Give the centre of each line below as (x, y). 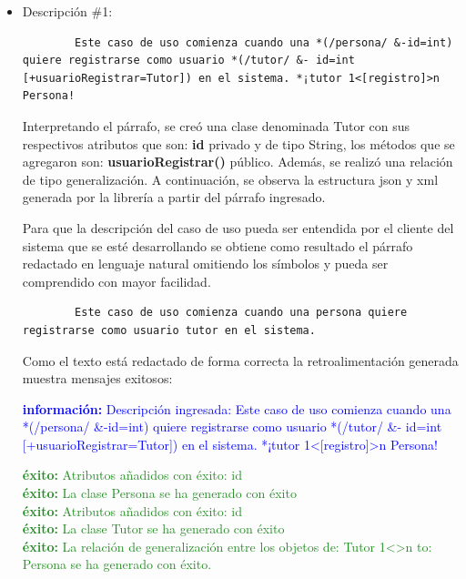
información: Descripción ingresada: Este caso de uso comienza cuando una (237, 408)
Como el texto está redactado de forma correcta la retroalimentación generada (240, 360)
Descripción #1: (67, 11)
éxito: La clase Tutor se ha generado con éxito (153, 528)
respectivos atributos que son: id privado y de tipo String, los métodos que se (238, 143)
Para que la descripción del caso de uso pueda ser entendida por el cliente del (238, 227)
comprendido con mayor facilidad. (116, 281)
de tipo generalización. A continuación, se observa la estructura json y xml (230, 179)
